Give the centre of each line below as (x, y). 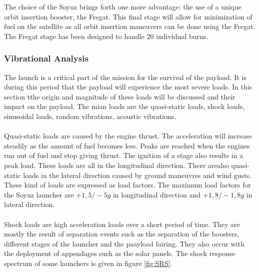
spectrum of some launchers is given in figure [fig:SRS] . (88, 263)
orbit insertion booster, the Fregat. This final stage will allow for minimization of (128, 16)
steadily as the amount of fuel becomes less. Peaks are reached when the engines (127, 145)
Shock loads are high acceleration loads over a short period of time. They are (122, 224)
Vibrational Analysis (46, 58)
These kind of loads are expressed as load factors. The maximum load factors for (127, 185)
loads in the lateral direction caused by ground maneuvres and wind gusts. (137, 175)
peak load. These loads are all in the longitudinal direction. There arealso (116, 165)
